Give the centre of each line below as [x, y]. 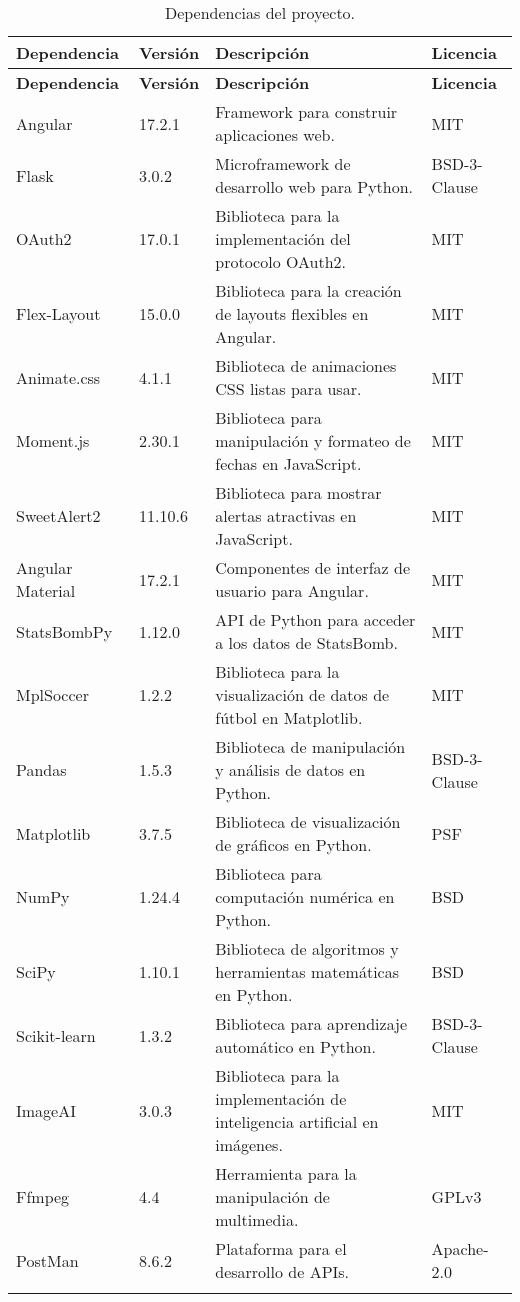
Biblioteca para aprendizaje [311, 1023]
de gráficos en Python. [293, 844]
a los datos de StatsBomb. [306, 642]
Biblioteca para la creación [308, 290]
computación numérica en [305, 896]
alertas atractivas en [286, 515]
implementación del [283, 238]
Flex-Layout [58, 313]
